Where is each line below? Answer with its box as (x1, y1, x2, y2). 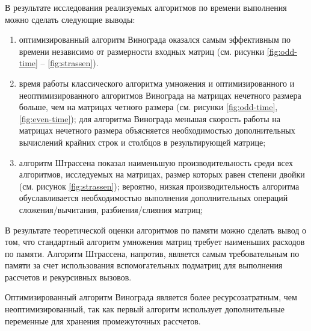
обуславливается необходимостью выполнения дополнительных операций (19, 191, 288, 204)
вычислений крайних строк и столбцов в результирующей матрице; (19, 135, 266, 148)
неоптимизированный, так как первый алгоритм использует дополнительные (5, 303, 285, 315)
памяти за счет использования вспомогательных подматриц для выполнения (5, 259, 283, 271)
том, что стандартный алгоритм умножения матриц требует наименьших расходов (5, 235, 305, 248)
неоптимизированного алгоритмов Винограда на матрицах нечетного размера (19, 88, 301, 101)
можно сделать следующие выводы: (5, 13, 135, 25)
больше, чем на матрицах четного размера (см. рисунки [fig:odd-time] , (19, 101, 278, 113)
